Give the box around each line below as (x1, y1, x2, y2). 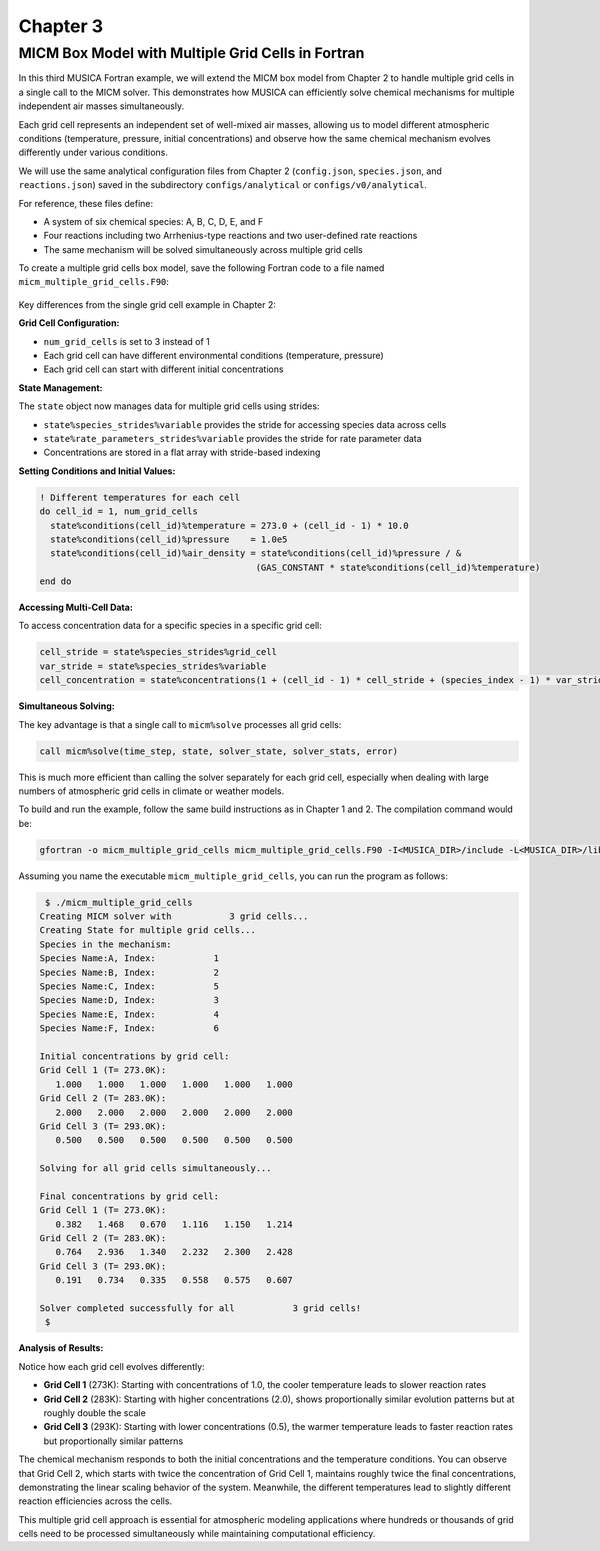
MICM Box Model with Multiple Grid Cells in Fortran (18, 44, 365, 62)
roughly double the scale (43, 1406, 147, 1419)
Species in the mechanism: (39, 938, 172, 950)
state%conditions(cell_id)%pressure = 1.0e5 (50, 533, 288, 545)
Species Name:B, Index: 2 (39, 966, 220, 978)
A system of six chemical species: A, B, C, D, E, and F (43, 215, 264, 227)
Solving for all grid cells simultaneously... (39, 1163, 272, 1174)
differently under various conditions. (18, 146, 169, 159)
